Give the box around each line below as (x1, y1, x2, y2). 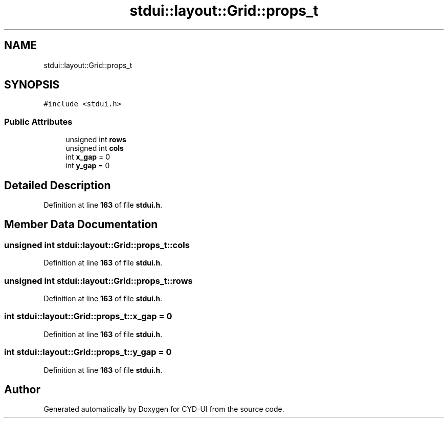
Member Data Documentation (4, 218, 158, 231)
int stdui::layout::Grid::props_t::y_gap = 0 (4, 347, 172, 358)
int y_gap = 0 (65, 161, 110, 170)
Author (4, 383, 40, 396)
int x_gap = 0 (65, 152, 110, 162)
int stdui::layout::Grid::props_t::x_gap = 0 (4, 311, 172, 322)
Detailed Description (4, 179, 111, 192)
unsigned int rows (65, 135, 126, 144)
